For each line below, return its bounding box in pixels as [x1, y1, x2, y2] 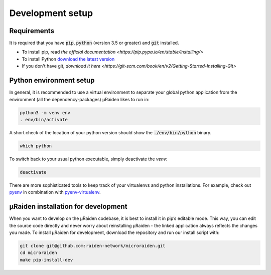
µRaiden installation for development [9, 202, 127, 211]
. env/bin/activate [20, 117, 68, 122]
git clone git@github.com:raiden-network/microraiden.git [20, 243, 166, 248]
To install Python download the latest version [22, 56, 115, 62]
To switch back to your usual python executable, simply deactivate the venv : [9, 156, 168, 162]
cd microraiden [20, 250, 57, 255]
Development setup [9, 8, 93, 19]
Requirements [9, 27, 55, 35]
